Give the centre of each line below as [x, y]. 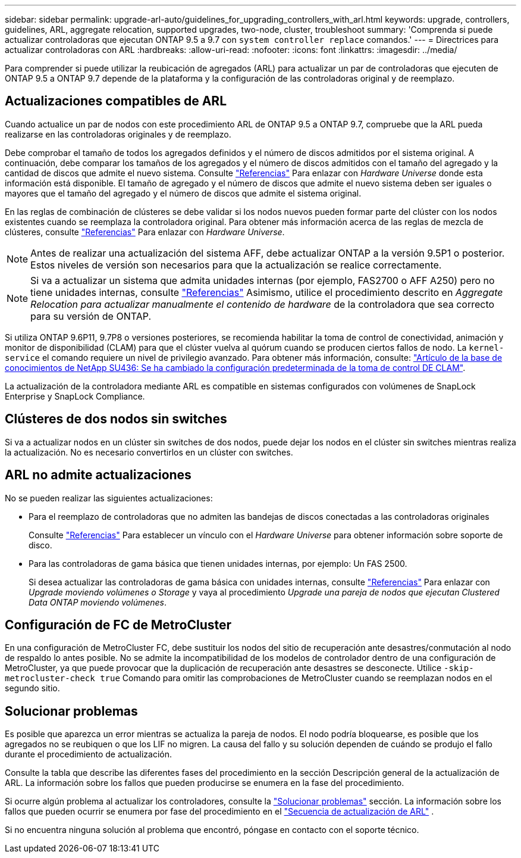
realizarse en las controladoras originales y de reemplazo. [118, 134]
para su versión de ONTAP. [91, 316]
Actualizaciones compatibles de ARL [116, 101]
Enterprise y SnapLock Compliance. [75, 396]
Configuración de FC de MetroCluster [118, 625]
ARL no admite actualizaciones [98, 475]
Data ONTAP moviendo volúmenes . [98, 602]
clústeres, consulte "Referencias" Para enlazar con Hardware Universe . [145, 232]
